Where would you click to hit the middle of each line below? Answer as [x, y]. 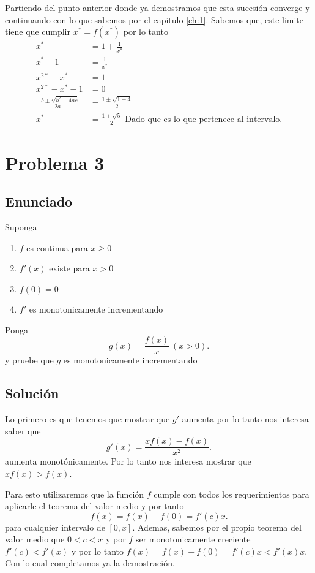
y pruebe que [29, 360]
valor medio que [35, 539]
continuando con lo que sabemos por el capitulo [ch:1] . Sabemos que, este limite [154, 19]
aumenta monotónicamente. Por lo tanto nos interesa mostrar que [128, 461]
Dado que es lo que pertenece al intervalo [202, 119]
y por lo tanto [98, 551]
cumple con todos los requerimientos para [232, 494]
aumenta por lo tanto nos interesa [245, 419]
